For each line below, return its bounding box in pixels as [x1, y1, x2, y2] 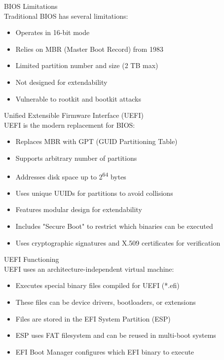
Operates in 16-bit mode [15, 27, 90, 37]
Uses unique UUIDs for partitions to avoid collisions [15, 187, 173, 198]
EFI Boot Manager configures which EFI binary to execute [15, 346, 194, 357]
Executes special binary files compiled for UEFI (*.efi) [15, 280, 180, 290]
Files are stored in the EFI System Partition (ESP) [15, 313, 171, 324]
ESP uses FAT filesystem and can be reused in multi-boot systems [15, 330, 216, 340]
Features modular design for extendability [15, 204, 142, 215]
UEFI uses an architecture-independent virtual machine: [4, 263, 174, 274]
